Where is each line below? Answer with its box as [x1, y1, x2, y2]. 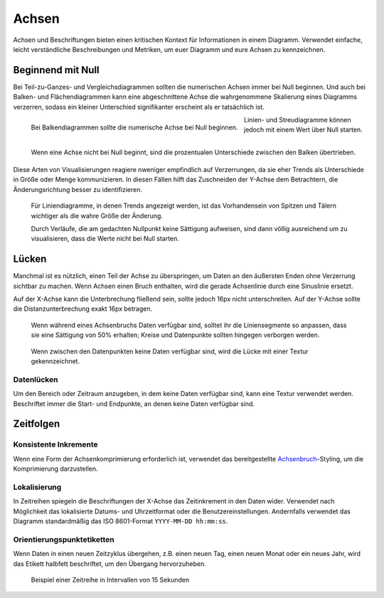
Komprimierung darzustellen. [13, 464, 98, 473]
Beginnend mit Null [13, 64, 100, 76]
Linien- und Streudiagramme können [243, 116, 351, 124]
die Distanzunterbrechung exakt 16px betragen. [13, 304, 153, 313]
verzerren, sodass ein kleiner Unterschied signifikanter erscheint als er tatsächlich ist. [13, 102, 265, 111]
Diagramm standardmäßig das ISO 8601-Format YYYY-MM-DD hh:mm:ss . [13, 516, 228, 525]
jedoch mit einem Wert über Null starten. [243, 125, 363, 134]
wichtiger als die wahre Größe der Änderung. [31, 211, 164, 220]
